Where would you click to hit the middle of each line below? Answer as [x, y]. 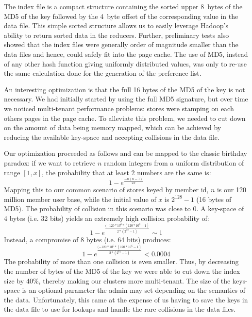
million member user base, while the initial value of [80, 199]
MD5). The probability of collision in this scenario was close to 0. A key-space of [124, 209]
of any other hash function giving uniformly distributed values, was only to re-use [125, 63]
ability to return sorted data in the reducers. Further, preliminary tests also [117, 35]
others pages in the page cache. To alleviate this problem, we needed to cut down [125, 118]
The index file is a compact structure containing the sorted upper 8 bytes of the [123, 6]
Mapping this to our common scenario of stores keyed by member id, [106, 190]
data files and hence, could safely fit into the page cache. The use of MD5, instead [126, 54]
